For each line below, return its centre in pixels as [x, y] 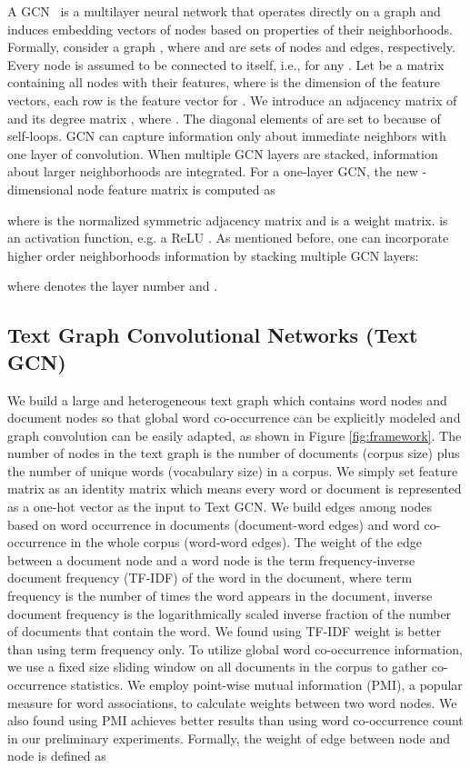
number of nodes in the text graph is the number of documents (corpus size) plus [234, 453]
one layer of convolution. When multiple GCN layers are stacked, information [223, 153]
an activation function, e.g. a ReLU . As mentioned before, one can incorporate [228, 238]
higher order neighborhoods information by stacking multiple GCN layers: [213, 255]
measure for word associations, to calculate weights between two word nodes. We [232, 702]
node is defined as [57, 756]
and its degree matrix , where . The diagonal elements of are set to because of [224, 118]
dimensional [40, 189]
